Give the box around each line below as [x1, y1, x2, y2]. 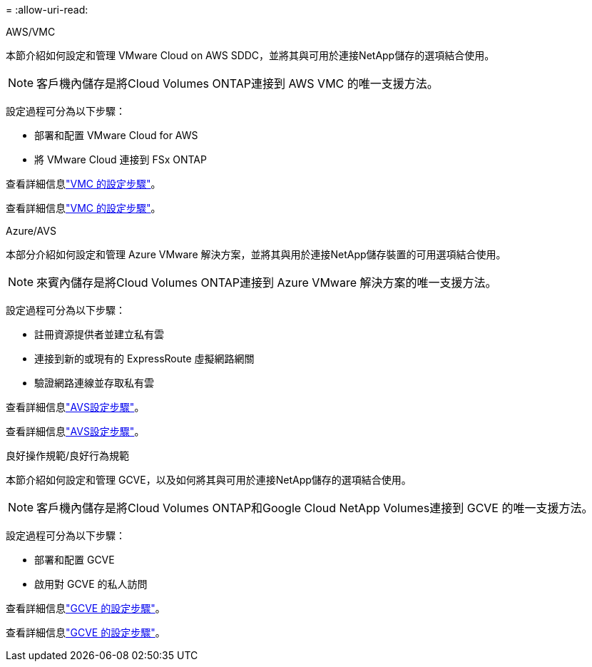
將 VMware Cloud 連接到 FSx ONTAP [34, 153, 207, 166]
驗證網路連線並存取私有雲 [34, 377, 154, 389]
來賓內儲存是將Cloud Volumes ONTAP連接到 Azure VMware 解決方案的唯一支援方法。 [36, 275, 497, 290]
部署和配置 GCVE [34, 554, 115, 566]
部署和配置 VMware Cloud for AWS [34, 129, 198, 141]
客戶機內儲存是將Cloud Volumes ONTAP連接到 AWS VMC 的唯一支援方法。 [36, 76, 439, 91]
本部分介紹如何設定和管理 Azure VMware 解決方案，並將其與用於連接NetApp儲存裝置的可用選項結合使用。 [6, 248, 506, 260]
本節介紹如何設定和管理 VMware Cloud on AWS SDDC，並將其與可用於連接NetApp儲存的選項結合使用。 [6, 49, 495, 61]
